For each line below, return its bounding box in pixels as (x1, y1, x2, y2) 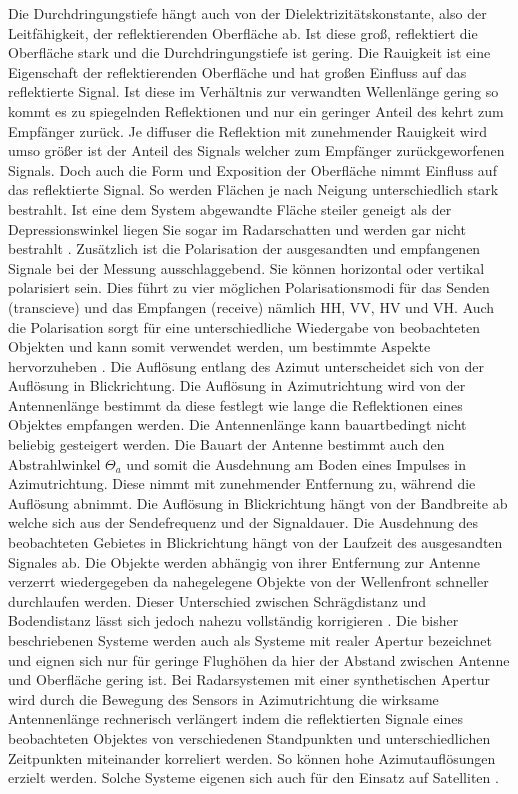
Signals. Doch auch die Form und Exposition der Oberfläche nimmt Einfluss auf (8, 159, 497, 180)
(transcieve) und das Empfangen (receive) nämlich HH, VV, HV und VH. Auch (8, 296, 495, 317)
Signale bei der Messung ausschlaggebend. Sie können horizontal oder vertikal (8, 257, 485, 278)
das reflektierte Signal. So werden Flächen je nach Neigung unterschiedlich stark (8, 179, 499, 200)
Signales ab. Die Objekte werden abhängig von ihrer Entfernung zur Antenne (8, 551, 481, 572)
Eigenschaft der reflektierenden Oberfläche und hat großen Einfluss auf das (8, 61, 467, 82)
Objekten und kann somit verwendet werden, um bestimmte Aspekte (8, 336, 431, 357)
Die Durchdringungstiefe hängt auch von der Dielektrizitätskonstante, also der (8, 3, 487, 23)
